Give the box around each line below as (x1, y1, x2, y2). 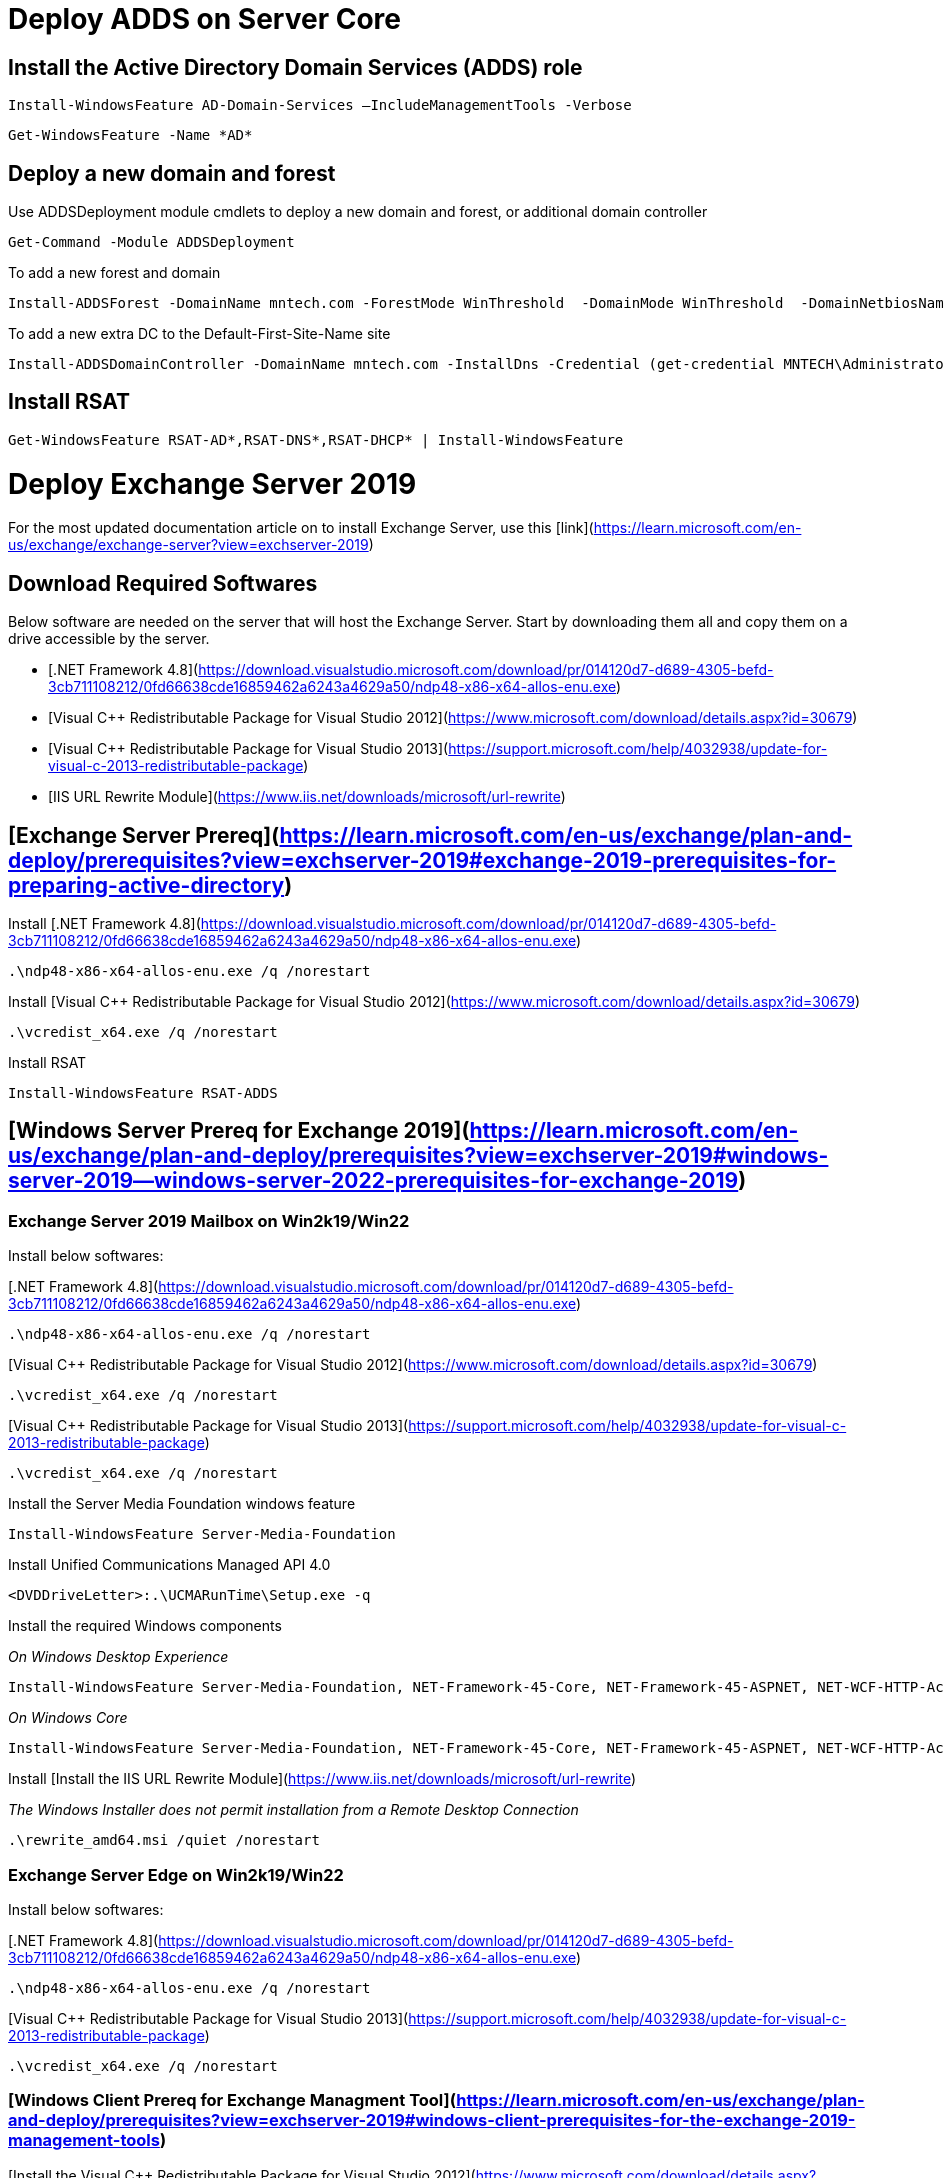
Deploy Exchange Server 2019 (8, 466, 417, 501)
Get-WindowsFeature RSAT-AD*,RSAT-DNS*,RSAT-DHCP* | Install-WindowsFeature (8, 431, 624, 448)
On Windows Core (8, 1709, 128, 1727)
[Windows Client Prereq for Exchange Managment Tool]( (8, 2090, 457, 2111)
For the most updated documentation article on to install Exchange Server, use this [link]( (8, 519, 594, 537)
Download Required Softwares (8, 570, 318, 596)
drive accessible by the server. (8, 630, 210, 648)
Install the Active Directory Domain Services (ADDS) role (8, 54, 583, 80)
